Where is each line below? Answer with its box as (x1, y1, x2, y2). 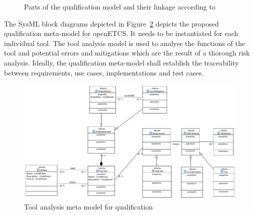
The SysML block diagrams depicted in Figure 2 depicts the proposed (4, 18, 219, 28)
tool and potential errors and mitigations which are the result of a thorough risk (4, 47, 250, 58)
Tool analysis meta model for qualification (24, 201, 153, 211)
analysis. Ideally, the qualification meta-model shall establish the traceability (4, 57, 239, 67)
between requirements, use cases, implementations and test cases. (4, 67, 203, 77)
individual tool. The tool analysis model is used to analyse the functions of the (4, 37, 245, 48)
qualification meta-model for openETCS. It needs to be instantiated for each (4, 28, 238, 38)
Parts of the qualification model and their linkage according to (24, 1, 215, 11)
